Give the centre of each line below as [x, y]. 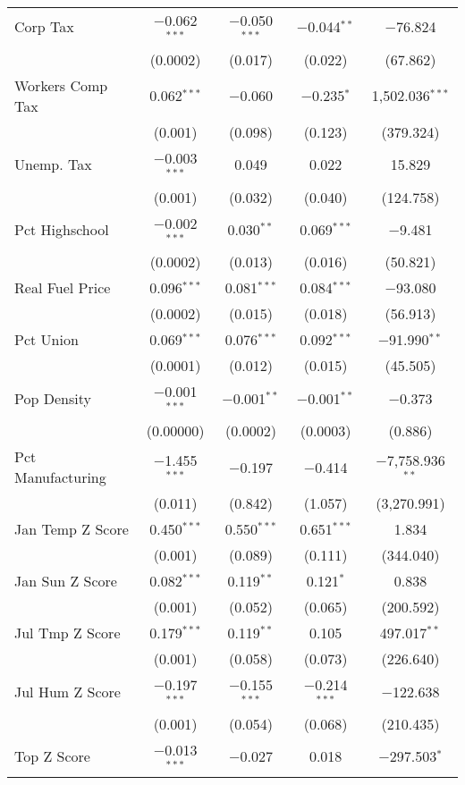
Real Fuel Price [63, 288]
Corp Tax [44, 27]
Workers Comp [61, 85]
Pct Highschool [62, 229]
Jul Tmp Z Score [68, 633]
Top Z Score [52, 756]
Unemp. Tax [53, 165]
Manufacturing [60, 477]
